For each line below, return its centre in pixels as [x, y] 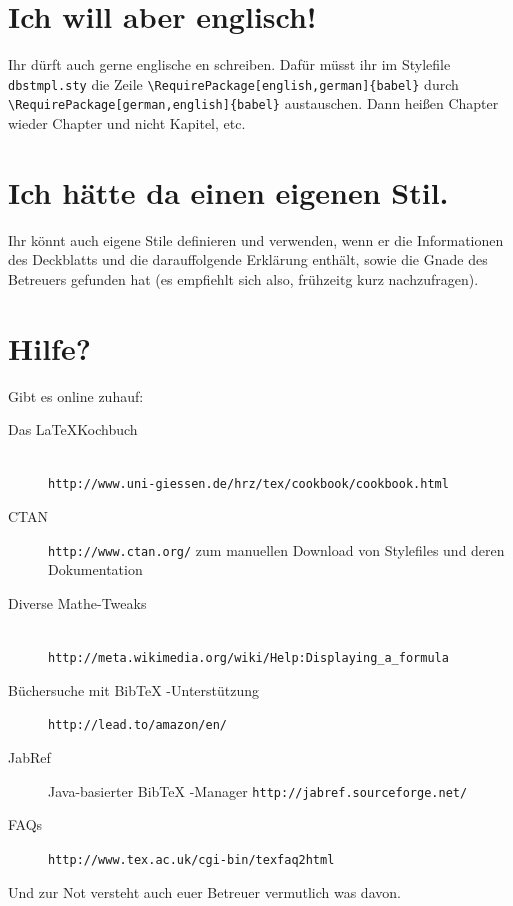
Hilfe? [49, 347]
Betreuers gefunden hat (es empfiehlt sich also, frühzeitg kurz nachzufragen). [243, 278]
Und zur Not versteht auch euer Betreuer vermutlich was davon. [204, 891]
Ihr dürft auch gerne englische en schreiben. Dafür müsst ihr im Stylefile [229, 64]
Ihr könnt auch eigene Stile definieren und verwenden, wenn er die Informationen [256, 239]
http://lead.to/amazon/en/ [137, 725]
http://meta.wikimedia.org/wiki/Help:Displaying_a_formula [248, 658]
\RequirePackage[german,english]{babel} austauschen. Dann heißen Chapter [253, 103]
